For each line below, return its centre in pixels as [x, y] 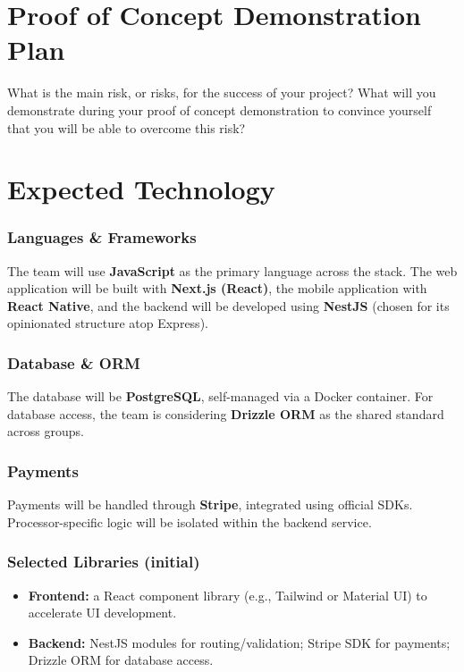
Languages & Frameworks [102, 237]
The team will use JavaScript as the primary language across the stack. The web [232, 270]
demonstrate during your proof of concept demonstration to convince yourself [219, 109]
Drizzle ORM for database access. [121, 660]
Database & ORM [74, 362]
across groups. [46, 431]
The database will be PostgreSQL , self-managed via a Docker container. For [220, 396]
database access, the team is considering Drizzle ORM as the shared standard [226, 413]
